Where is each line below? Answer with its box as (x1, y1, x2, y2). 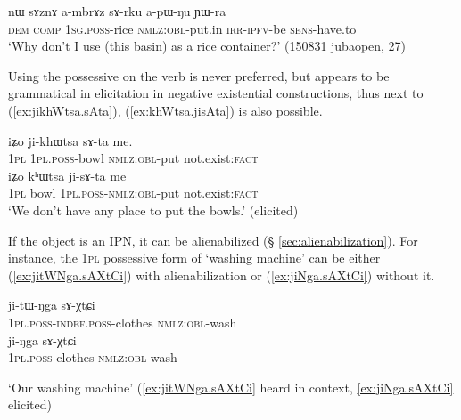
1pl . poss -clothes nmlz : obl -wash (8, 348, 177, 367)
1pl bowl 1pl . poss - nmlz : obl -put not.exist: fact (8, 183, 259, 202)
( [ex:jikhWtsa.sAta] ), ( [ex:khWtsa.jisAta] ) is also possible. (8, 101, 323, 119)
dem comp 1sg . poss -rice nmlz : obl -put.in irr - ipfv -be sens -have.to (8, 19, 357, 37)
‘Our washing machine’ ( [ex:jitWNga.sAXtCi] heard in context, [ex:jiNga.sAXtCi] (8, 377, 454, 396)
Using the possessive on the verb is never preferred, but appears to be (8, 66, 390, 85)
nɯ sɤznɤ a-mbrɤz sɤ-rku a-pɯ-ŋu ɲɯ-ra (8, 2, 226, 20)
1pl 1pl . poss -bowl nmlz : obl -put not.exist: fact (8, 149, 259, 167)
